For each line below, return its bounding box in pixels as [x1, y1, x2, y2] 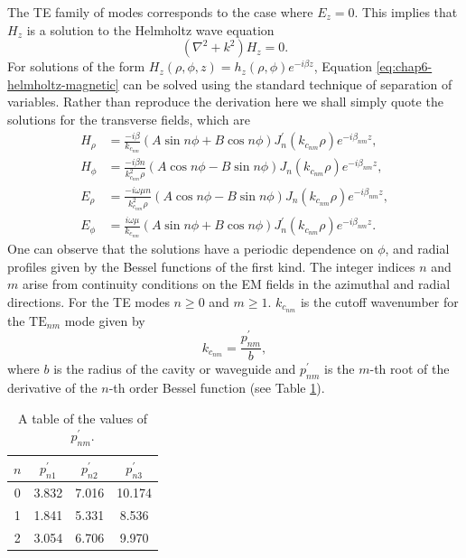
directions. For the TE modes [7, 292, 170, 311]
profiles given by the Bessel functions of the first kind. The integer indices [7, 256, 415, 275]
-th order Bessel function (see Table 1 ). [108, 377, 325, 396]
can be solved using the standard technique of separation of [123, 74, 452, 93]
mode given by [64, 311, 145, 330]
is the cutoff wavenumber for [300, 292, 459, 311]
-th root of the [369, 359, 450, 378]
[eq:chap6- [376, 57, 433, 76]
